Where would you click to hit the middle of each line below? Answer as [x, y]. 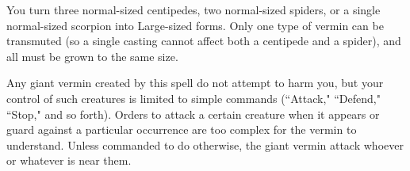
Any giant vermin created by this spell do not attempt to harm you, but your [195, 83]
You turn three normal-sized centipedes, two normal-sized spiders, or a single [194, 9]
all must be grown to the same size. [92, 56]
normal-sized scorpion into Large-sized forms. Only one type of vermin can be [195, 25]
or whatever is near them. [69, 160]
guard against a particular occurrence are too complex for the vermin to [182, 129]
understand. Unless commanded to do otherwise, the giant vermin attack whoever [205, 144]
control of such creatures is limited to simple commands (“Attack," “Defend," [194, 98]
